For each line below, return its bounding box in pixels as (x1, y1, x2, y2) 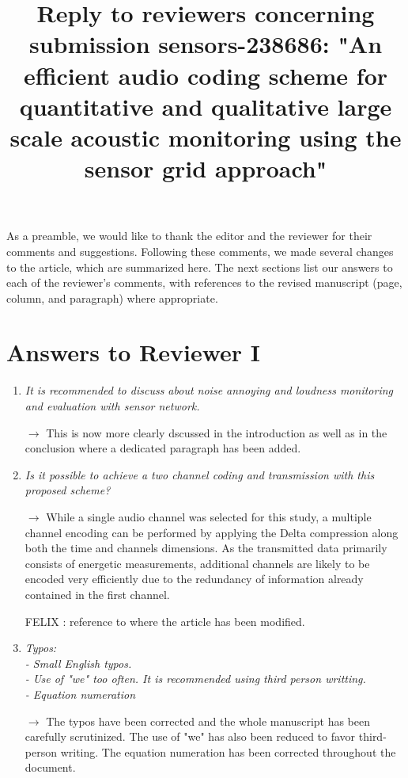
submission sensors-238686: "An (28, 28, 383, 60)
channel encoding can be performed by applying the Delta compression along (25, 524, 399, 540)
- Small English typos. (25, 654, 132, 671)
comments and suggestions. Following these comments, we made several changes (6, 242, 394, 259)
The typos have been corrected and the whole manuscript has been (46, 712, 371, 729)
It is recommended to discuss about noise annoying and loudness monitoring (25, 382, 394, 399)
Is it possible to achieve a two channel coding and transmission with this (25, 466, 375, 482)
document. (25, 759, 76, 776)
